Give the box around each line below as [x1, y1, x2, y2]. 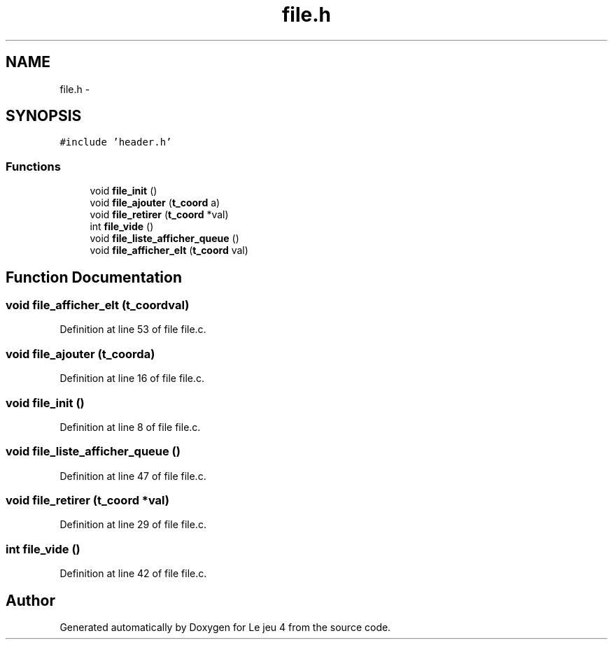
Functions [6, 159, 61, 173]
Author [6, 591, 55, 609]
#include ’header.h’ [59, 136, 172, 148]
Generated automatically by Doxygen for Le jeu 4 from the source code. [59, 621, 391, 633]
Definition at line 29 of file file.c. [59, 518, 206, 531]
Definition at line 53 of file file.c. [59, 323, 206, 336]
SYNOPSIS [6, 107, 82, 125]
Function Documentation [6, 268, 182, 286]
